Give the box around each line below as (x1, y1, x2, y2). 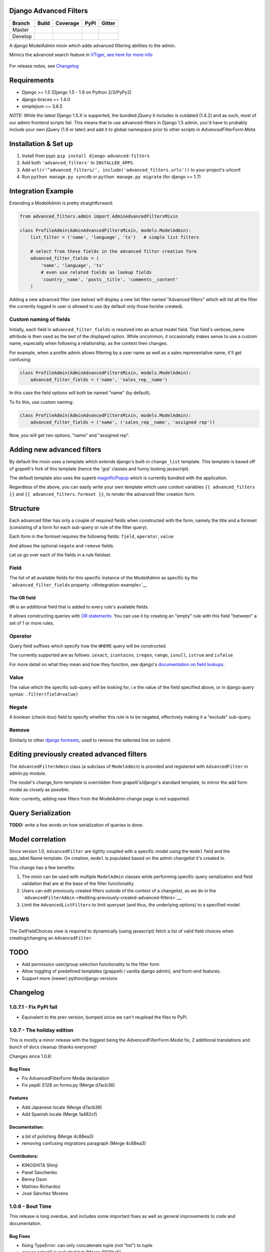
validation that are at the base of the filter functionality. (21, 880, 135, 886)
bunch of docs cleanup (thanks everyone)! (9, 1044, 97, 1050)
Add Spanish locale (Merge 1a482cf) (21, 1111, 97, 1117)
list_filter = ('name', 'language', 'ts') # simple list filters (30, 234, 199, 240)
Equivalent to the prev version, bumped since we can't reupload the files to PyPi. (21, 1014, 188, 1020)
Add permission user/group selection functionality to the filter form (21, 961, 159, 967)
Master (12, 26, 29, 33)
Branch (12, 20, 30, 27)
